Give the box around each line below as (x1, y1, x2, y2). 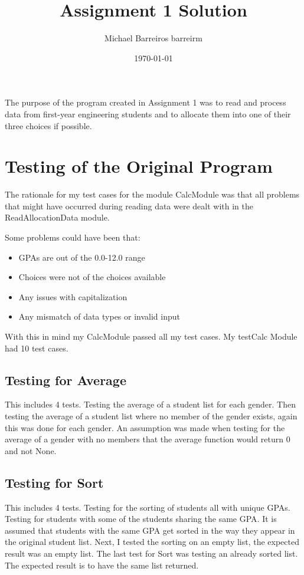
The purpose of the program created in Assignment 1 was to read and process (5, 96, 286, 109)
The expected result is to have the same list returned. (5, 558, 199, 571)
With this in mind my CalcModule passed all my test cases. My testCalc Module (5, 330, 298, 342)
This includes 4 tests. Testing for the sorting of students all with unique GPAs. (5, 501, 290, 513)
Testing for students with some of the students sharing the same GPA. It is (5, 512, 277, 525)
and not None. (5, 444, 57, 456)
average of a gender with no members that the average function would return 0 (5, 433, 290, 445)
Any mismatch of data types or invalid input (18, 310, 181, 323)
